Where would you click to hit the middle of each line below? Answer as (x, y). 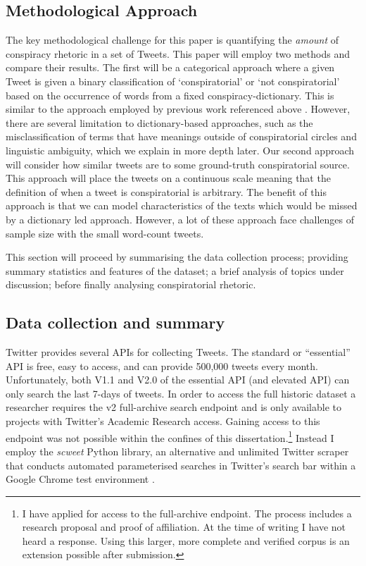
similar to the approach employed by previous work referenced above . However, (178, 109)
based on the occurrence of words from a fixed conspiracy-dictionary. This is (170, 95)
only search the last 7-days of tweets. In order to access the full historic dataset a (181, 393)
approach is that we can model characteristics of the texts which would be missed (182, 205)
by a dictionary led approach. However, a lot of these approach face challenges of (180, 219)
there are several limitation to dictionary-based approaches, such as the (159, 122)
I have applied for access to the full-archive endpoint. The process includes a (187, 513)
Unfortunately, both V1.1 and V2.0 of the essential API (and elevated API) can (178, 380)
